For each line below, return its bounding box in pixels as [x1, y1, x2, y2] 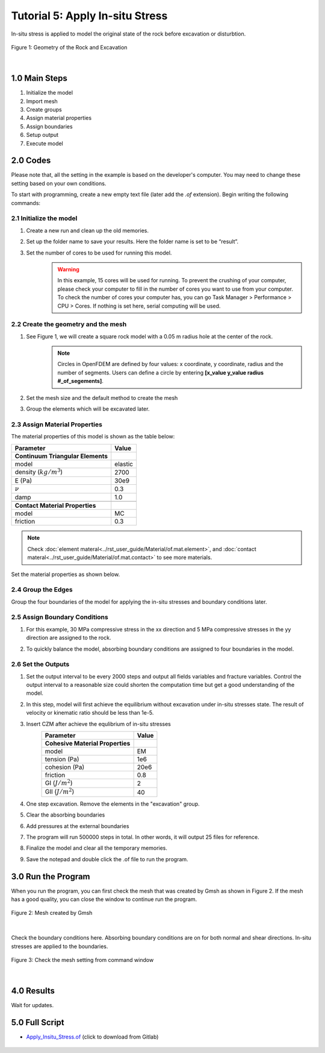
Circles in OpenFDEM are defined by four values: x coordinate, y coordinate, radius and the [57, 361, 283, 368]
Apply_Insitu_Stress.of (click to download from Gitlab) [26, 1033, 159, 1040]
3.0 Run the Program [11, 871, 90, 882]
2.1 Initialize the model [11, 214, 78, 223]
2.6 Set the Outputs [11, 660, 70, 669]
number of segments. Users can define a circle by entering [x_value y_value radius [57, 368, 264, 376]
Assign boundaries [26, 122, 73, 130]
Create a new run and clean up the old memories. [26, 227, 149, 234]
